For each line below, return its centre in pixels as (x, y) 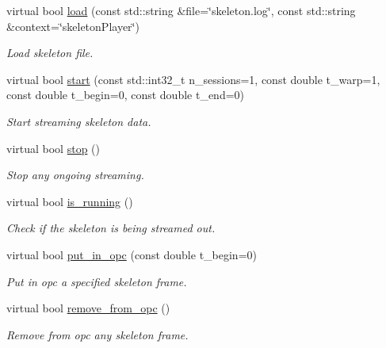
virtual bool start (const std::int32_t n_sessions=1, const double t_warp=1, (193, 79)
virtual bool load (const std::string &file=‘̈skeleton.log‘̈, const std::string (181, 10)
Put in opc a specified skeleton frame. (97, 281)
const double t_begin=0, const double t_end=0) (126, 95)
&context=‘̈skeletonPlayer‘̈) (73, 26)
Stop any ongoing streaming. (75, 175)
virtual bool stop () (53, 148)
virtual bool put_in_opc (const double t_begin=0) (132, 254)
